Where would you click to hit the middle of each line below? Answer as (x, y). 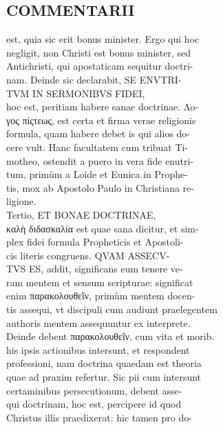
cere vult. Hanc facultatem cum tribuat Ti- (97, 147)
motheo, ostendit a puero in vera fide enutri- (100, 160)
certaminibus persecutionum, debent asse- (94, 390)
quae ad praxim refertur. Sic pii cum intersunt (104, 377)
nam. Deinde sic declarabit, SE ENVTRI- (94, 79)
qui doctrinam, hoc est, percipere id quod (94, 404)
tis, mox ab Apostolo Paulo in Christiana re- (100, 187)
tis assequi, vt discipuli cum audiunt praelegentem (112, 309)
